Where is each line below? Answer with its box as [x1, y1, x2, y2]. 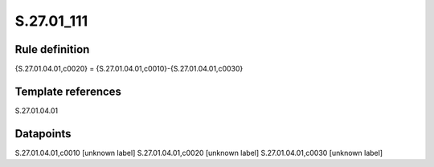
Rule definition [14, 43, 90, 56]
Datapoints [14, 127, 72, 141]
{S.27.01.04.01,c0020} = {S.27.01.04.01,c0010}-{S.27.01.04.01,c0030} [14, 64, 244, 74]
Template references [14, 84, 122, 98]
